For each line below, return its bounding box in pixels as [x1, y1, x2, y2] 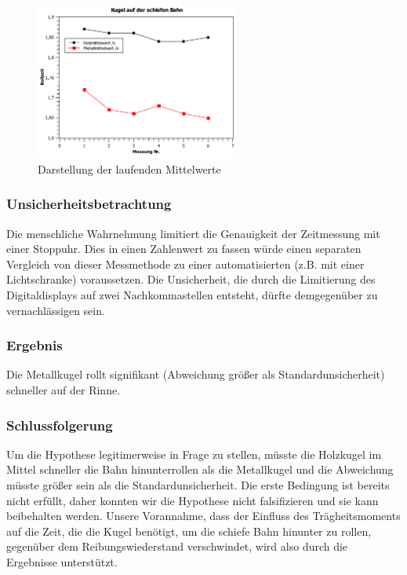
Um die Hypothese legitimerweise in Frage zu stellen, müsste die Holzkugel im [6, 445, 382, 462]
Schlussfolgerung [6, 415, 113, 434]
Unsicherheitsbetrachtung [6, 194, 172, 214]
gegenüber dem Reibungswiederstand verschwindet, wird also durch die [6, 538, 348, 555]
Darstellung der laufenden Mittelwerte [38, 160, 221, 177]
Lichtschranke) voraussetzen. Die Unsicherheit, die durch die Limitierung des [6, 271, 376, 287]
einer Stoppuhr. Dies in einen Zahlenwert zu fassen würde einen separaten [6, 240, 362, 257]
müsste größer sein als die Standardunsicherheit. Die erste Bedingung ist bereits [6, 477, 390, 493]
